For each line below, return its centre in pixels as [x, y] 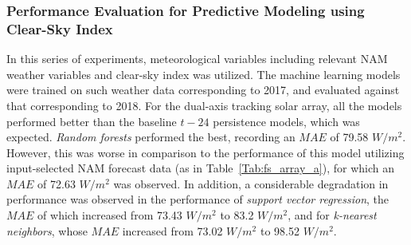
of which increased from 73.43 [110, 215]
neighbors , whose [47, 230]
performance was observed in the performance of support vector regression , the [198, 199]
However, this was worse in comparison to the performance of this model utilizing [205, 152]
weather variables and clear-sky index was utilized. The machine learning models [204, 74]
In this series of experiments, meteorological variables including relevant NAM [197, 59]
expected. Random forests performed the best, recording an [151, 137]
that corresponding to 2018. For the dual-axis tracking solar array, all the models [204, 105]
